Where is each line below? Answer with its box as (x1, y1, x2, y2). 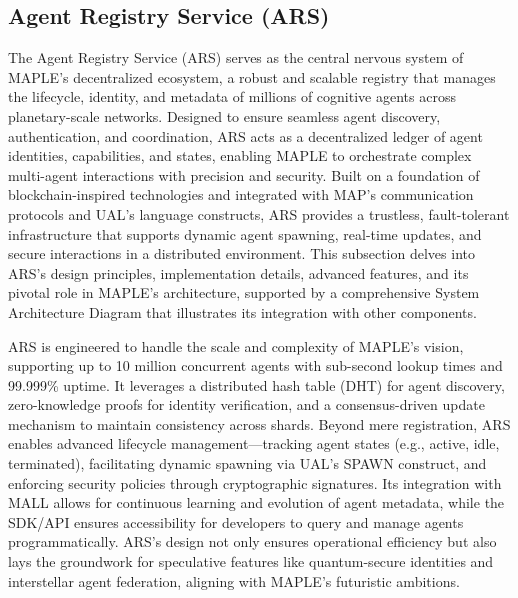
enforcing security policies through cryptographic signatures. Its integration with (8, 472, 502, 493)
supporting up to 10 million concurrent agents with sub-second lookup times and (8, 355, 503, 376)
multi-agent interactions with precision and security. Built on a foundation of (8, 164, 480, 185)
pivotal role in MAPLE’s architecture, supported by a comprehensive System (8, 282, 480, 303)
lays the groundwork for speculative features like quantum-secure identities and (8, 551, 494, 572)
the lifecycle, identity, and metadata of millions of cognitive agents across (8, 86, 456, 107)
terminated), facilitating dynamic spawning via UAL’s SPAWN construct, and (8, 453, 487, 474)
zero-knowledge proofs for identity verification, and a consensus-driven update (8, 394, 485, 415)
